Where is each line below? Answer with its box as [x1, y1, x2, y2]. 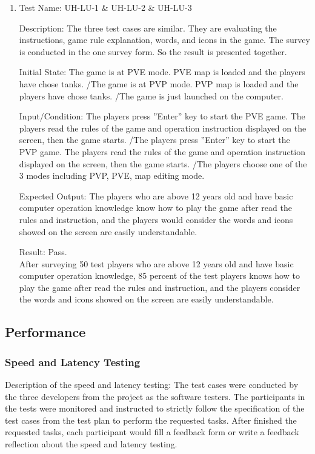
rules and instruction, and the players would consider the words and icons [19, 213, 293, 225]
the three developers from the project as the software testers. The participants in [5, 390, 305, 402]
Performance [5, 322, 86, 341]
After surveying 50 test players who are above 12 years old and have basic [19, 257, 294, 270]
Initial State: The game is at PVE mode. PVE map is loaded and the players [19, 65, 305, 78]
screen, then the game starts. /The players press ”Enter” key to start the [19, 133, 290, 146]
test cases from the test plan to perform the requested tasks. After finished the [5, 413, 297, 426]
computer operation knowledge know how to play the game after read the [19, 201, 292, 214]
